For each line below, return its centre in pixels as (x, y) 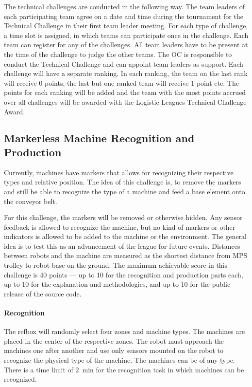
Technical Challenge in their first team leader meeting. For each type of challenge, (126, 26)
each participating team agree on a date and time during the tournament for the (124, 16)
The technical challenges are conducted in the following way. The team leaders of (125, 6)
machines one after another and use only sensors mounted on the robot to (114, 350)
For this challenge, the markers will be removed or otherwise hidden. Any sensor (123, 217)
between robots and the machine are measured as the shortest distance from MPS (126, 255)
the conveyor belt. (31, 201)
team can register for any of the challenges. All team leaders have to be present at (126, 45)
